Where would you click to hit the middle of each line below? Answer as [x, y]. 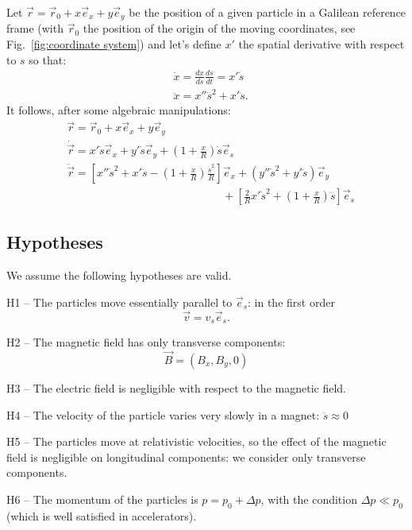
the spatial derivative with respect [322, 44]
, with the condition [309, 499]
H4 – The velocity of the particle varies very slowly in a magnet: [163, 414]
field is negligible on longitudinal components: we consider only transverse [186, 456]
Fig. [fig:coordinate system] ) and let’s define [114, 44]
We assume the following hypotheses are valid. [119, 275]
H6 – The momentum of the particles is [102, 499]
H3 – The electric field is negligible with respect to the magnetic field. [176, 387]
